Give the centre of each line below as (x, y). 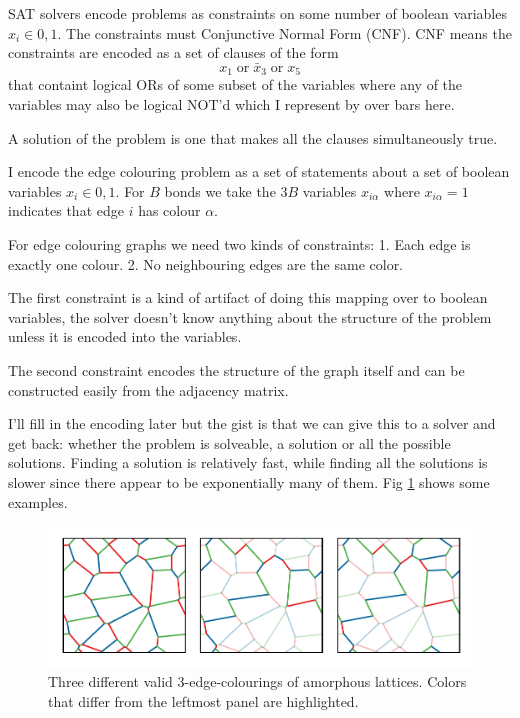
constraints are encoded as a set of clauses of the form (173, 52)
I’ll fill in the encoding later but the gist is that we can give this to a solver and (252, 423)
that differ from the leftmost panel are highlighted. (203, 700)
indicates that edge (66, 210)
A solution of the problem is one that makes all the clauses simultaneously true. (253, 137)
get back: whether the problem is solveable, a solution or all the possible (229, 442)
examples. (38, 501)
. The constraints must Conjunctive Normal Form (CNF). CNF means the (284, 32)
